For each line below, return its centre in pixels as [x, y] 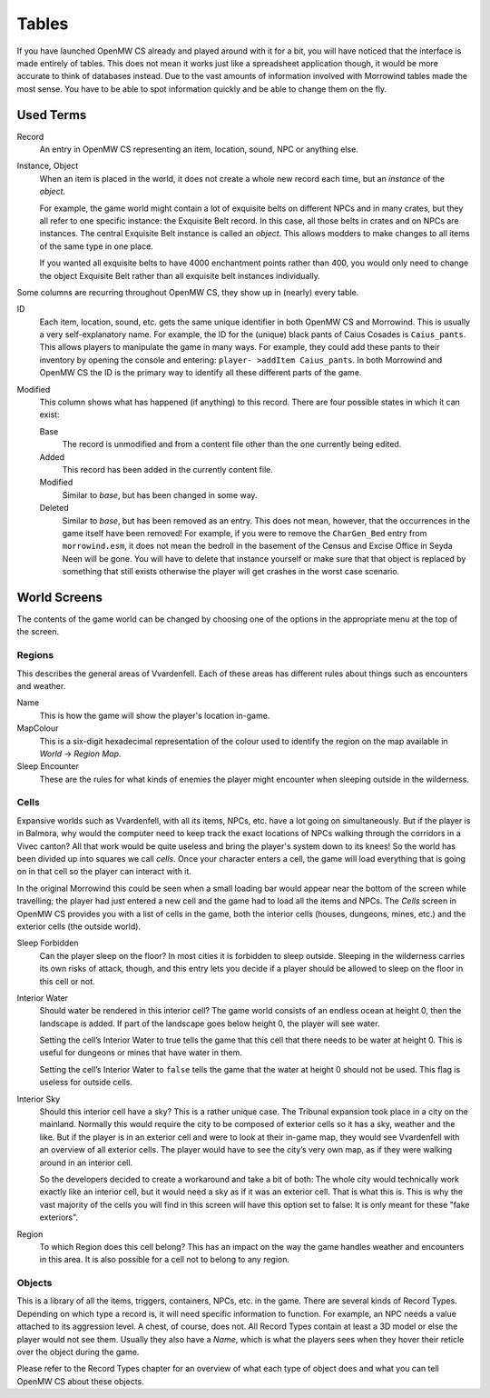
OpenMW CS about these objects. [80, 1381]
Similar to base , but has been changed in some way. [160, 494]
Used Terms [52, 115]
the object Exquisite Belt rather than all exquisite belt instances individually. [180, 275]
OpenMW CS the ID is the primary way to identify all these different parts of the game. [201, 373]
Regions [35, 655]
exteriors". [59, 1217]
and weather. [41, 685]
